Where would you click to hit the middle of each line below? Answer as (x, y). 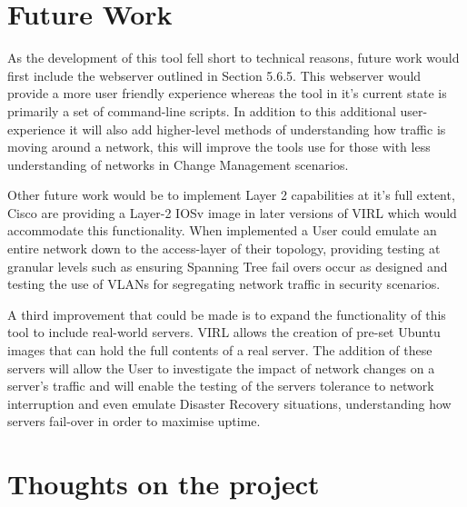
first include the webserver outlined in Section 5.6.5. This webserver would (214, 75)
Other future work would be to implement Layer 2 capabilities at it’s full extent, (231, 195)
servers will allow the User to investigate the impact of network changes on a (221, 368)
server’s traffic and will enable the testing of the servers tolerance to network (221, 386)
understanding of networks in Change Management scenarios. (178, 164)
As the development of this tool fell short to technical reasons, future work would (233, 58)
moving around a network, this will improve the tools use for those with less (219, 147)
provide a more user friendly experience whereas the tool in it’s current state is (227, 93)
